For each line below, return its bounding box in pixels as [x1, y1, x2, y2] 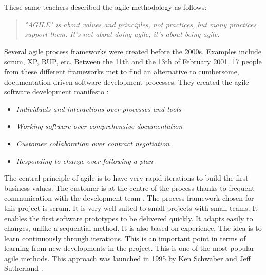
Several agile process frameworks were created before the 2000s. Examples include [4, 46, 261, 56]
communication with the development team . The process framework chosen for [4, 192, 254, 203]
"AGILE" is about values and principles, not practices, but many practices [24, 18, 257, 29]
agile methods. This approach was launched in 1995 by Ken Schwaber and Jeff [4, 252, 251, 263]
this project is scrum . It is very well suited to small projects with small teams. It [4, 202, 258, 213]
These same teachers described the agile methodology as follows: [4, 2, 207, 12]
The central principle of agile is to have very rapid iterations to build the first [4, 172, 249, 183]
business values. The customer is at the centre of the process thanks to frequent [4, 182, 255, 193]
